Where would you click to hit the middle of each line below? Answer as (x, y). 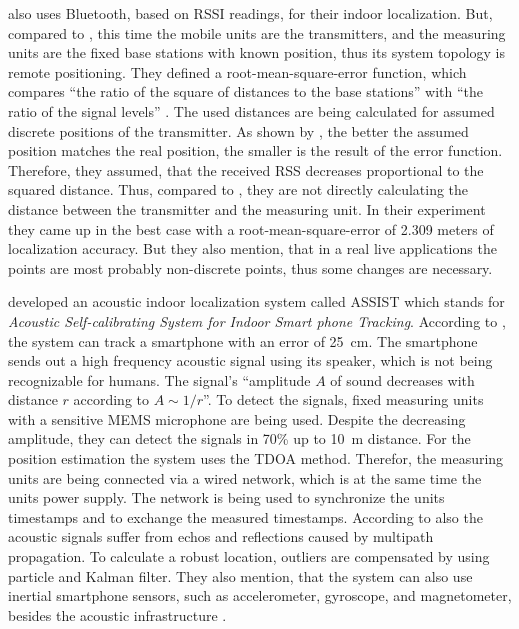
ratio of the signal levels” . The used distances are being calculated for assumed (251, 110)
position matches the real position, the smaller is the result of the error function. (255, 150)
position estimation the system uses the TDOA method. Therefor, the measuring (256, 458)
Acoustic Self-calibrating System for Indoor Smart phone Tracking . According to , (257, 320)
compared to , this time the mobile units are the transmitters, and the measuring (257, 32)
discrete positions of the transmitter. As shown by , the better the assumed (238, 130)
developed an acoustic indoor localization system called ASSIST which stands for (256, 301)
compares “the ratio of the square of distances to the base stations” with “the (246, 91)
